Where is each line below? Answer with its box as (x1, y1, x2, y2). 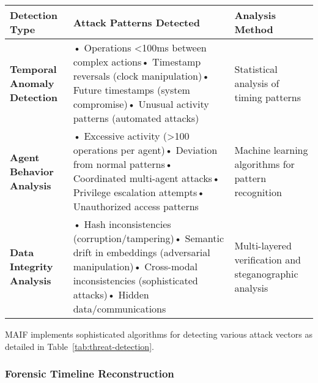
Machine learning (234, 143, 308, 157)
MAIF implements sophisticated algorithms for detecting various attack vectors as (5, 328, 312, 340)
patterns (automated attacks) (73, 111, 199, 125)
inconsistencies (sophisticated (73, 273, 198, 287)
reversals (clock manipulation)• (73, 69, 210, 83)
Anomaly (10, 75, 54, 90)
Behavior (10, 164, 54, 178)
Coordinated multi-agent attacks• (73, 171, 220, 185)
